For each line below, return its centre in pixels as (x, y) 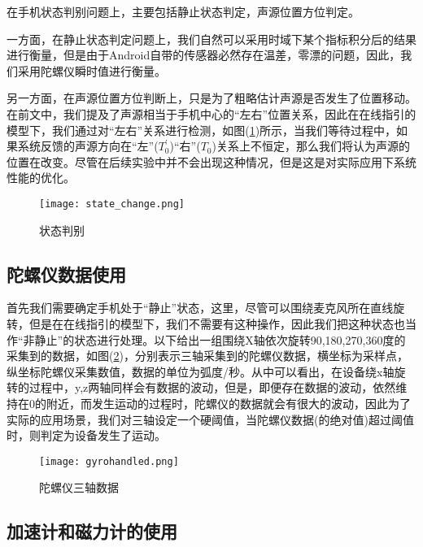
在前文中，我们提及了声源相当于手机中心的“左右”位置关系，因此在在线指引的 (211, 113)
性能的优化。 (41, 178)
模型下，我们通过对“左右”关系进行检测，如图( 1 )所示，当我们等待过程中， (202, 130)
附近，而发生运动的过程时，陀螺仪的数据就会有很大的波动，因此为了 (228, 403)
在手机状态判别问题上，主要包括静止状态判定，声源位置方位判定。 (183, 11)
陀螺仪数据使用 (66, 273)
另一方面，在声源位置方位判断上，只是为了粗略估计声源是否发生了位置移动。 (211, 98)
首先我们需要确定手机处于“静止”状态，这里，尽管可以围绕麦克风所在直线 (200, 308)
